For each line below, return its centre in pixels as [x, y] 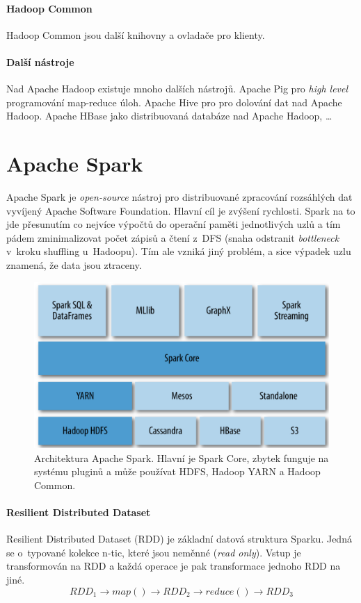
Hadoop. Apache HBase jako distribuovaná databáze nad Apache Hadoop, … [169, 116]
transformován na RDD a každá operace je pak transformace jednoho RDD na [174, 566]
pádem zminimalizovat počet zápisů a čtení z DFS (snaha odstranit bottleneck [173, 237]
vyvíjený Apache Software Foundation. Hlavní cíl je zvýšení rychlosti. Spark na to [181, 210]
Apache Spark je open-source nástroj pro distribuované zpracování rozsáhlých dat [179, 197]
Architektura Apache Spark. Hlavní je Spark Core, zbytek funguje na [182, 457]
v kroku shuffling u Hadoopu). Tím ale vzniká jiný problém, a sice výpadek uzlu [179, 251]
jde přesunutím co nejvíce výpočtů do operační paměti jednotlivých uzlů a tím [174, 224]
